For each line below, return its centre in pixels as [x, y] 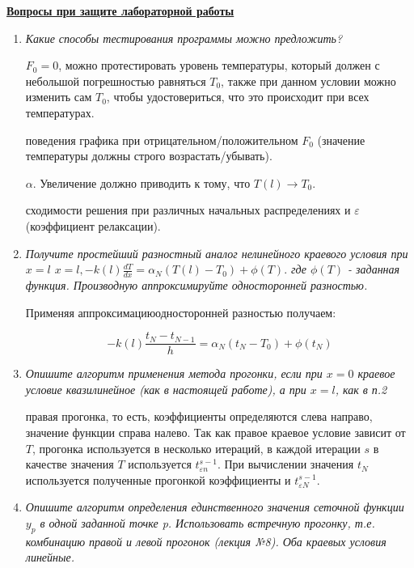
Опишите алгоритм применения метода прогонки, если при [174, 373]
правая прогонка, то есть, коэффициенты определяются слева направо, [199, 416]
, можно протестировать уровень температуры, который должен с [219, 65]
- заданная [374, 269]
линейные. [50, 557]
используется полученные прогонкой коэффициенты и [158, 479]
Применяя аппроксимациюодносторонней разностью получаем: [181, 312]
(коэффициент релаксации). [93, 225]
